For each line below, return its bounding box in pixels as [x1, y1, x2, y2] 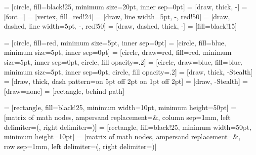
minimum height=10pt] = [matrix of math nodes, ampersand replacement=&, [4, 131, 241, 142]
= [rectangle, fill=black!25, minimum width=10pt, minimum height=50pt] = [4, 102, 237, 113]
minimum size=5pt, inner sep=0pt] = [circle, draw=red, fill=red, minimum [4, 47, 232, 57]
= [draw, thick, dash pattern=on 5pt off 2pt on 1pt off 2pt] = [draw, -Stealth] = [4, 76, 248, 86]
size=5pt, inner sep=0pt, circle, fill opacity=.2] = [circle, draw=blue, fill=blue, [4, 56, 243, 67]
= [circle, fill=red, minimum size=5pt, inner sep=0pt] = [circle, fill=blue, [4, 37, 226, 47]
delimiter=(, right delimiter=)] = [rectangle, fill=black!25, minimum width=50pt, [4, 121, 252, 132]
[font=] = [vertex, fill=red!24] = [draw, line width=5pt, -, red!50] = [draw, [4, 11, 230, 21]
